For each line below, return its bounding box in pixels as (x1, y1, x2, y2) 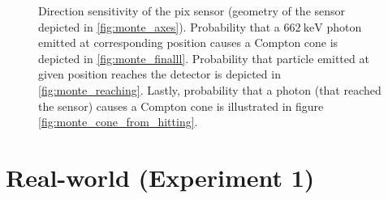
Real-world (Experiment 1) (6, 160, 315, 193)
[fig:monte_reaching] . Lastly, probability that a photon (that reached (38, 81, 382, 98)
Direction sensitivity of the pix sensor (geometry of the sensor (38, 2, 346, 19)
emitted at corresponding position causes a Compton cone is (38, 34, 338, 51)
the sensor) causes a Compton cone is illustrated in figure (38, 97, 324, 114)
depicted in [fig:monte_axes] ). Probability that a (38, 18, 280, 35)
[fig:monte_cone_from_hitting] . (38, 113, 198, 130)
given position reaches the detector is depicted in (38, 66, 281, 83)
